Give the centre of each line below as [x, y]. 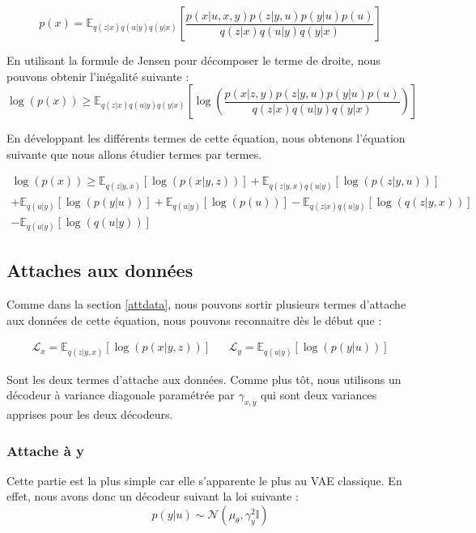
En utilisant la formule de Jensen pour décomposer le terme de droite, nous [193, 60]
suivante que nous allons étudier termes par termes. [134, 154]
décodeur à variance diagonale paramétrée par [121, 395]
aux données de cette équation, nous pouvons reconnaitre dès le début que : [194, 320]
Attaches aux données [100, 270]
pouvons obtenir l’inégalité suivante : [98, 76]
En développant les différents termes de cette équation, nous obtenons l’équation [206, 138]
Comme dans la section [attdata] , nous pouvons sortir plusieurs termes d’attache [206, 304]
